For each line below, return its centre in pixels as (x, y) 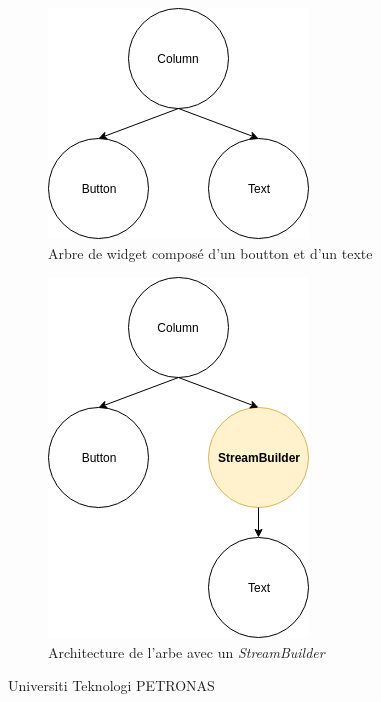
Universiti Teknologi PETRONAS (111, 685)
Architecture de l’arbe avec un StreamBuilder (186, 651)
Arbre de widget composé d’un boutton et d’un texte (210, 252)
